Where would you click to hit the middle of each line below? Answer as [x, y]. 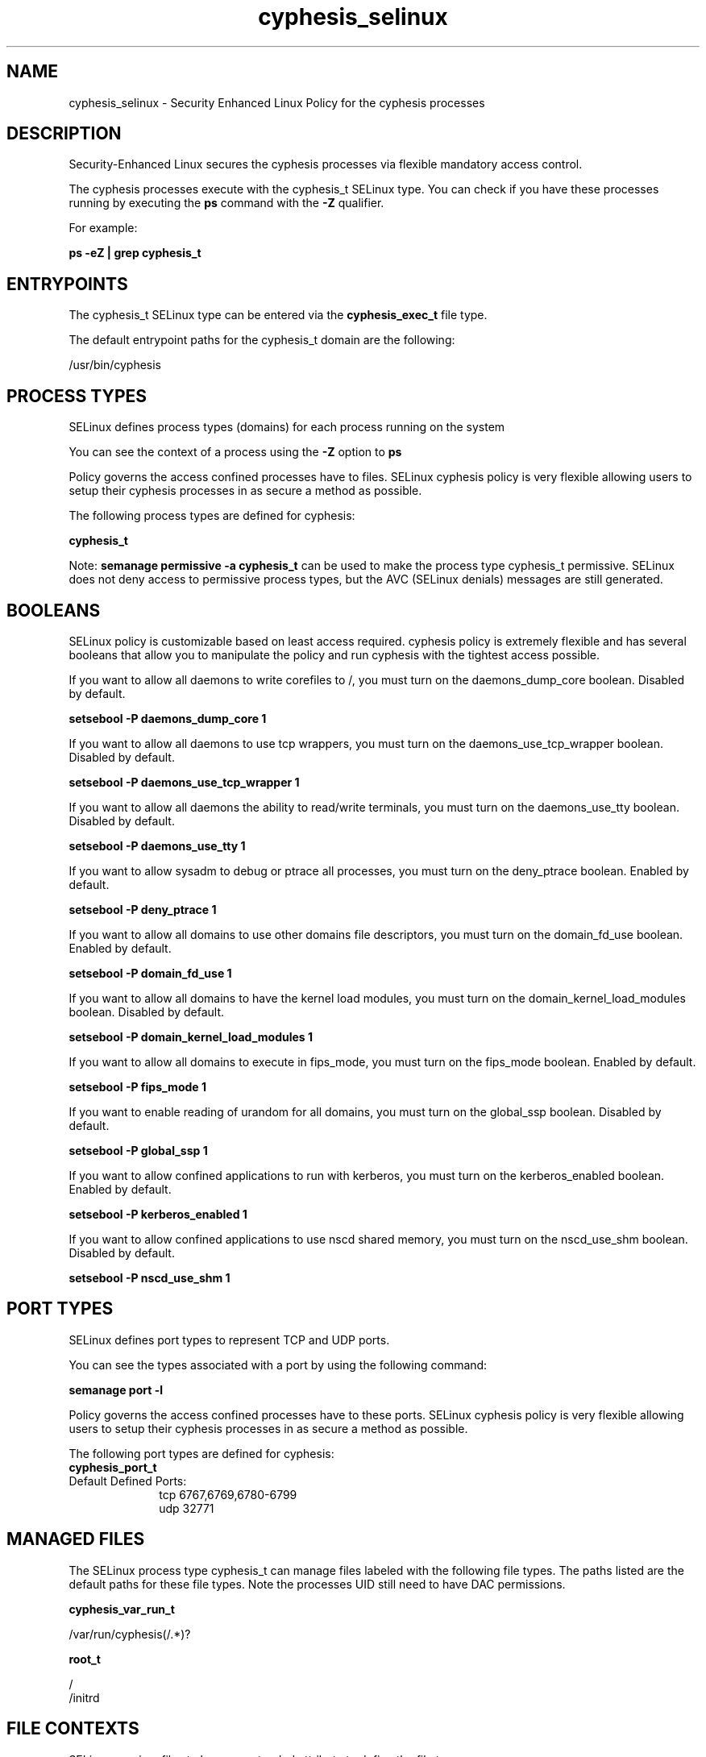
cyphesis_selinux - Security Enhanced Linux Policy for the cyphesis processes [277, 102]
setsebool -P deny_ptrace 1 [143, 909]
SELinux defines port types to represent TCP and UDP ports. [229, 1340]
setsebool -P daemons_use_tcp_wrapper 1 [184, 782]
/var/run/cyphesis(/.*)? [130, 1634]
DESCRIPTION [64, 134]
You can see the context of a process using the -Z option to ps [235, 452]
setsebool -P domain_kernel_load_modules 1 [191, 1036]
